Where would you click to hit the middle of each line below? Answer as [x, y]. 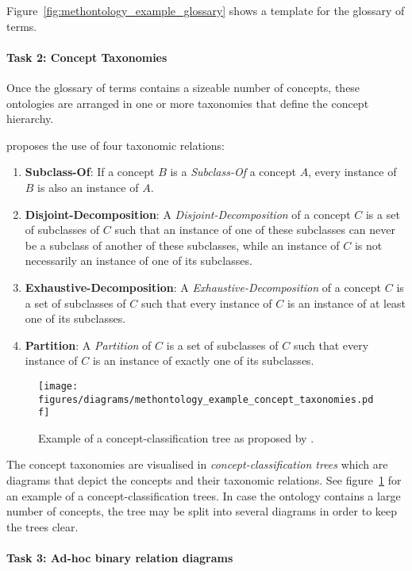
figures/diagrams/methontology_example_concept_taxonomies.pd [206, 399]
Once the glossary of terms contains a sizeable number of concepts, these [183, 87]
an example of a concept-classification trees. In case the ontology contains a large [204, 495]
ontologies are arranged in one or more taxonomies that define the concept [188, 103]
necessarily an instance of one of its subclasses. [139, 261]
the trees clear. [42, 526]
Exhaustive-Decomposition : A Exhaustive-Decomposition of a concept [203, 287]
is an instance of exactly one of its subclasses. [203, 360]
